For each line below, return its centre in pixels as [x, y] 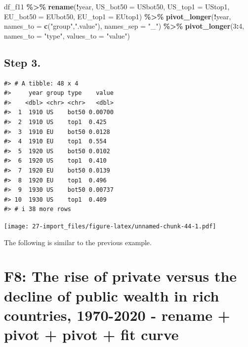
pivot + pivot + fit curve [91, 334]
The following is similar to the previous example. [78, 242]
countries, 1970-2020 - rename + [117, 315]
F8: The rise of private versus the [121, 276]
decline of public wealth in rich [112, 295]
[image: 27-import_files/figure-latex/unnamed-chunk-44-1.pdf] [110, 226]
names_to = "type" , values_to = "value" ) [67, 35]
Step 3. [22, 62]
